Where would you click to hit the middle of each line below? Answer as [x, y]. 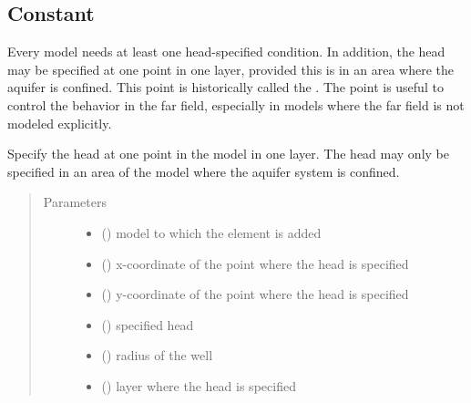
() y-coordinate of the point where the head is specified [255, 294]
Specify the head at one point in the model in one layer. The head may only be [228, 154]
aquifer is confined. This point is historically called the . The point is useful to [225, 87]
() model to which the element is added [211, 232]
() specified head [148, 324]
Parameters [75, 202]
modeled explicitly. [60, 123]
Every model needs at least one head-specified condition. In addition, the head [226, 52]
